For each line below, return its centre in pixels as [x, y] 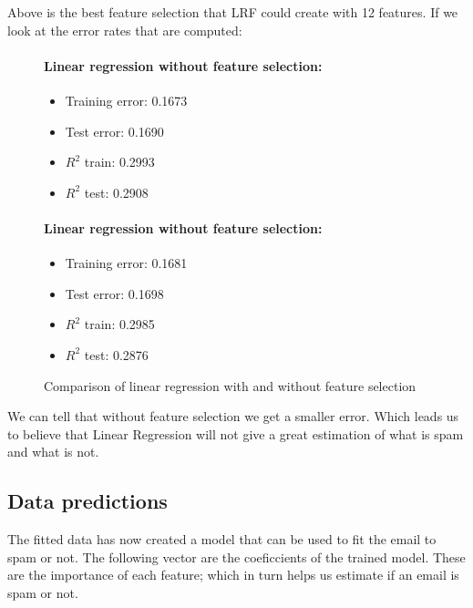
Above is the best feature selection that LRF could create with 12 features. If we [233, 12]
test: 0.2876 [116, 354]
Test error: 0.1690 [114, 131]
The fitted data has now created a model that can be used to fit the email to [222, 539]
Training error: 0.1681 [126, 263]
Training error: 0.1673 [126, 100]
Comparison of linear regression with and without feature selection [230, 385]
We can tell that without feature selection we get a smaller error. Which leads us [233, 416]
